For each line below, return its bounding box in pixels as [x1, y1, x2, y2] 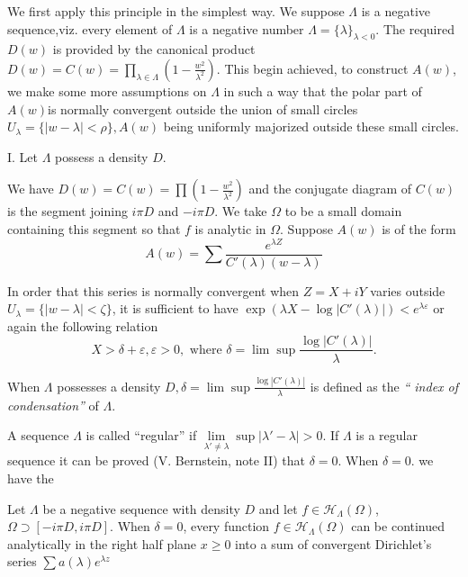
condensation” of [7, 395, 99, 414]
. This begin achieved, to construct [216, 59, 409, 77]
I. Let [7, 147, 39, 166]
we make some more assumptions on [7, 81, 207, 100]
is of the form [382, 219, 456, 238]
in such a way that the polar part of [223, 81, 422, 100]
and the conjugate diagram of [248, 179, 412, 198]
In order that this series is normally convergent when [7, 281, 300, 300]
